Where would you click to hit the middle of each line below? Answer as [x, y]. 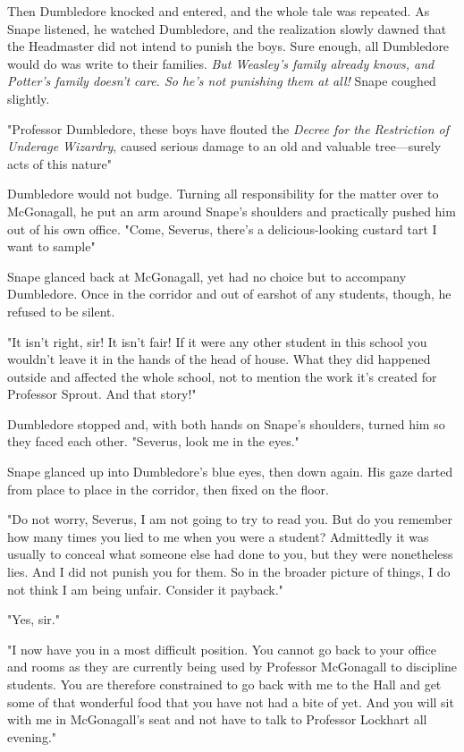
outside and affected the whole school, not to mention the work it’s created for [222, 376]
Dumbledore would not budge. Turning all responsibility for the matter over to [223, 194]
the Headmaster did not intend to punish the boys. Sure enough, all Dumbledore [228, 46]
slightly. [29, 98]
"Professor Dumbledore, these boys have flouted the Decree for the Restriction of [228, 128]
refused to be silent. [61, 311]
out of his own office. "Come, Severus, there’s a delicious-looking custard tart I [222, 228]
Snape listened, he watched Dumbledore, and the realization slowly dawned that [227, 28]
